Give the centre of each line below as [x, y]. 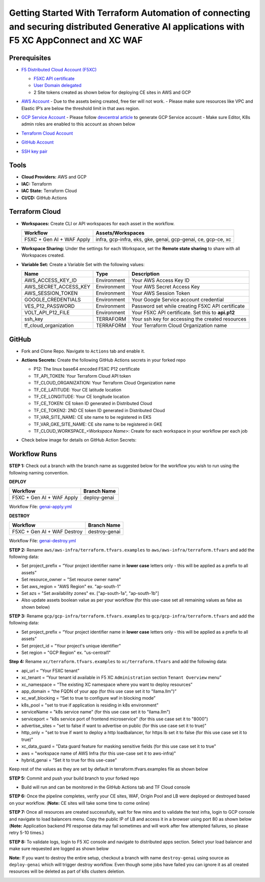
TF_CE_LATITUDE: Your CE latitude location [78, 390]
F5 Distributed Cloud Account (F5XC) [59, 69]
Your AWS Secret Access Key [166, 287]
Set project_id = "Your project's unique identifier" [71, 646]
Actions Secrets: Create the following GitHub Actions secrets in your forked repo [104, 360]
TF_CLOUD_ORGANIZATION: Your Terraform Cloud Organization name [105, 383]
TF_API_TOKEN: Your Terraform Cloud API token [82, 376]
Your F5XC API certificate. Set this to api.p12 [183, 313]
